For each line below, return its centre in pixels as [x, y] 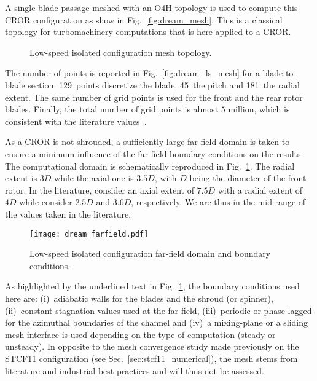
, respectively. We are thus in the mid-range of [218, 202]
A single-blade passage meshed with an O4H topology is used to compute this [151, 7]
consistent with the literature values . [76, 121]
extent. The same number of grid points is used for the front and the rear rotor [154, 97]
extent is [21, 178]
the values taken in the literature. [68, 214]
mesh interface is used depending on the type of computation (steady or [140, 334]
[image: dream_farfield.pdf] [89, 234]
